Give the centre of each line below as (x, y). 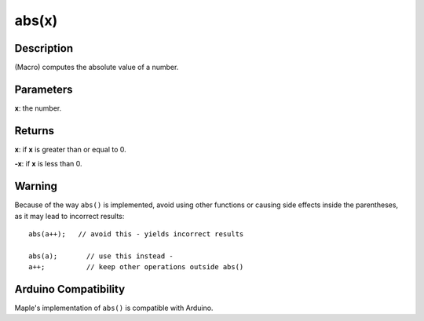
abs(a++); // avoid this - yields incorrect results (136, 234)
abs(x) (36, 20)
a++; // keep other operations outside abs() (136, 267)
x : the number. (38, 108)
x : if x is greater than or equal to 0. (71, 149)
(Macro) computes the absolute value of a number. (97, 67)
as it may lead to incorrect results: (69, 216)
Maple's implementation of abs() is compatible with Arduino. (114, 308)
